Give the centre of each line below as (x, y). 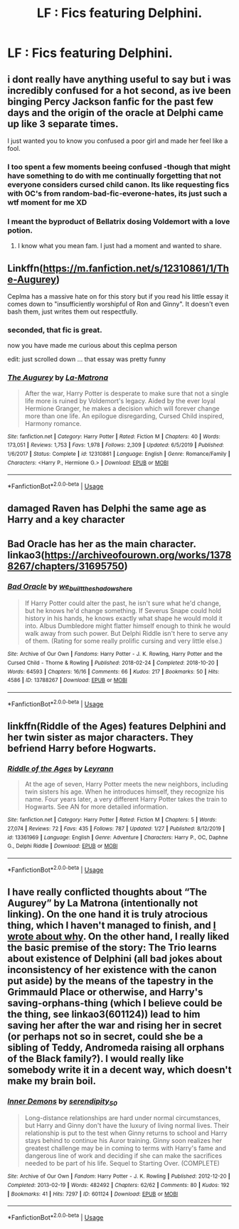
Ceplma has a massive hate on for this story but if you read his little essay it (118, 297)
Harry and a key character (67, 520)
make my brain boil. (52, 1081)
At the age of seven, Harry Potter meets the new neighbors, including (127, 784)
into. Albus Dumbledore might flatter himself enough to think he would (128, 626)
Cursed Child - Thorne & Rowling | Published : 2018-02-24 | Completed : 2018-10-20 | (113, 663)
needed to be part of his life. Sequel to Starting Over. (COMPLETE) (122, 1164)
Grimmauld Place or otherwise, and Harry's (105, 992)
